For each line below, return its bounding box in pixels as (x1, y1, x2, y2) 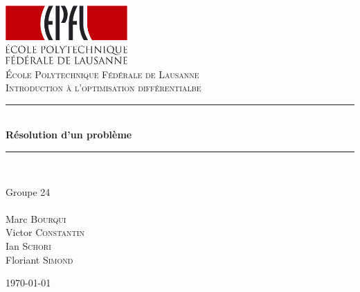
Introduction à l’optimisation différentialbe (6, 80, 201, 95)
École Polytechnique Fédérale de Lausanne (6, 66, 199, 81)
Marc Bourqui (6, 211, 66, 226)
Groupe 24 (6, 184, 51, 199)
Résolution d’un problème (6, 127, 132, 142)
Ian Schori (6, 239, 51, 253)
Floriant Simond (6, 252, 73, 266)
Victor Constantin (6, 225, 84, 239)
